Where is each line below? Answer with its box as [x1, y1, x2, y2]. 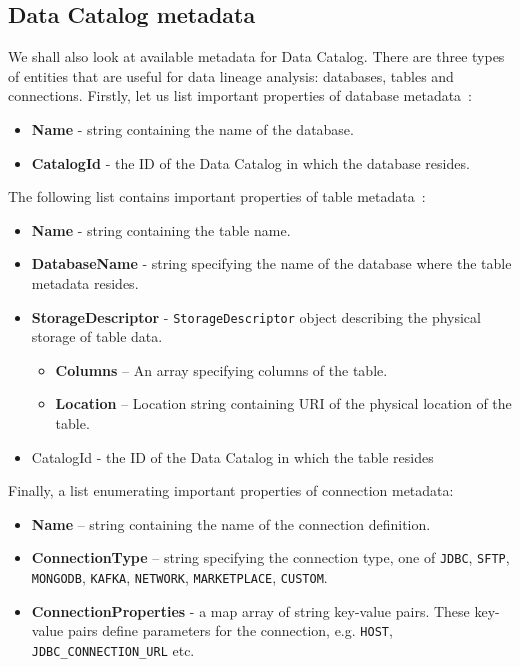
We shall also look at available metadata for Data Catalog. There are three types [8, 46, 505, 67]
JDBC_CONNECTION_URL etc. [31, 639, 195, 660]
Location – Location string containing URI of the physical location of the [55, 393, 512, 414]
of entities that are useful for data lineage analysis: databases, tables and [8, 65, 454, 86]
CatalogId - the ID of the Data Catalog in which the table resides [31, 446, 434, 467]
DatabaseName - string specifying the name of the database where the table [31, 253, 512, 274]
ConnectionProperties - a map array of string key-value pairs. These [31, 600, 470, 621]
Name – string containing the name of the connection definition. [31, 513, 431, 534]
